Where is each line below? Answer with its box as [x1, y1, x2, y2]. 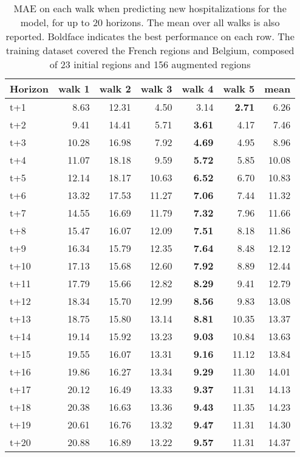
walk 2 [99, 82, 131, 96]
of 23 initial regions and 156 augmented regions [49, 57, 251, 71]
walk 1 [58, 82, 90, 96]
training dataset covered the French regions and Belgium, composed [5, 43, 295, 57]
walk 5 [223, 82, 255, 96]
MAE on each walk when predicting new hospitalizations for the [13, 1, 287, 15]
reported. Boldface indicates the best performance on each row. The [5, 29, 295, 43]
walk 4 [182, 82, 214, 96]
